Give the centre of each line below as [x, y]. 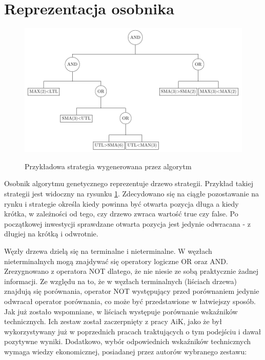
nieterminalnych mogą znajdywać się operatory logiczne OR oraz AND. [116, 261]
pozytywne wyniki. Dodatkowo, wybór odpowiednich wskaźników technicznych [127, 341]
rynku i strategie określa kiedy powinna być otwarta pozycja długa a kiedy [121, 203]
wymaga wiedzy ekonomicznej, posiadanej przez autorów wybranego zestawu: [126, 351]
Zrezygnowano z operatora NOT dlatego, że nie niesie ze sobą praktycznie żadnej [131, 271]
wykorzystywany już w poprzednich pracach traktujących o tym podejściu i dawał [133, 331]
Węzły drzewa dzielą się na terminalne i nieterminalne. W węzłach [108, 251]
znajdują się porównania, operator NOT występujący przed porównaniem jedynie [132, 291]
